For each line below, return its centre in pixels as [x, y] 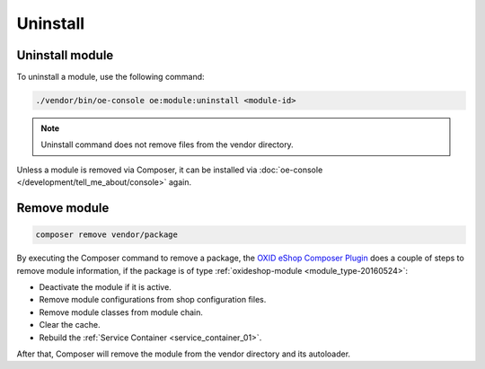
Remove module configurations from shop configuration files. [153, 300]
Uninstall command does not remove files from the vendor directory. [167, 145]
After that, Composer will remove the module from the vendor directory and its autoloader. [183, 354]
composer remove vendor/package [107, 235]
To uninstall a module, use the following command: [111, 77]
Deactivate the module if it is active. [106, 286]
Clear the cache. [70, 325]
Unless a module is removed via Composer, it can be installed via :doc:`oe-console [170, 170]
